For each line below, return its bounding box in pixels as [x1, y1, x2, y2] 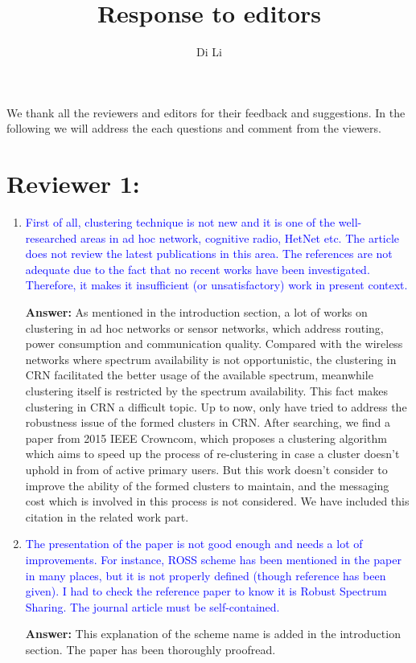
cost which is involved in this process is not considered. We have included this [25, 493, 410, 510]
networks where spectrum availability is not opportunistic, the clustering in [25, 350, 397, 367]
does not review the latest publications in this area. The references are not [25, 245, 393, 262]
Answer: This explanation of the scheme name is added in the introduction [25, 625, 401, 642]
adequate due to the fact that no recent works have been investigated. [25, 260, 370, 277]
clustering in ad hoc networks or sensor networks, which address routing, [25, 319, 384, 336]
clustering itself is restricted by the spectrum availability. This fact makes [25, 382, 389, 399]
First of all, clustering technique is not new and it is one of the [25, 214, 336, 231]
